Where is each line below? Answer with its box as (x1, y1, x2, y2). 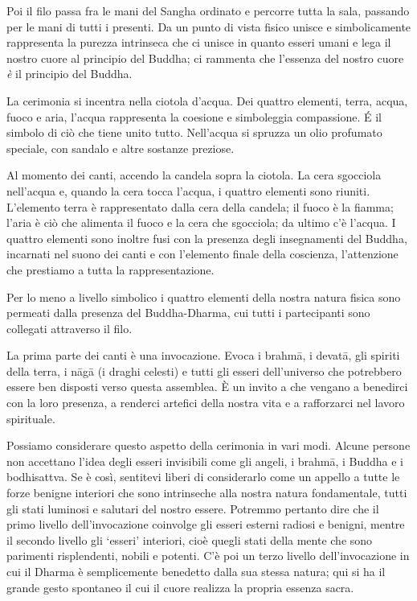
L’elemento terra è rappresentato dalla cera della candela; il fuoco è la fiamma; (6, 198, 394, 215)
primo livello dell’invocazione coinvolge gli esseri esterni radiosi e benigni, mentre (6, 516, 405, 533)
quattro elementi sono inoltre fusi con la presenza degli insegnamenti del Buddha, (6, 229, 407, 246)
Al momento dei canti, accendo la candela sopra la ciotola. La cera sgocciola (6, 167, 382, 183)
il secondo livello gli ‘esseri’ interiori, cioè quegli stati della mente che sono (6, 531, 373, 548)
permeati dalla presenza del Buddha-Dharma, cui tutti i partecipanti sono (6, 304, 370, 321)
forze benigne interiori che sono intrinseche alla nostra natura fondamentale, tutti (6, 484, 407, 501)
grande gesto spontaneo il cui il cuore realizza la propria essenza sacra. (6, 578, 354, 595)
